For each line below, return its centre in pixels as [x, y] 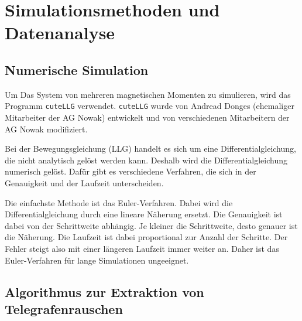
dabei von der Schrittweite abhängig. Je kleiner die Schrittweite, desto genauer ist [151, 225]
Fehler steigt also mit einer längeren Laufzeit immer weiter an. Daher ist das [142, 248]
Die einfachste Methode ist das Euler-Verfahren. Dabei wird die [119, 202]
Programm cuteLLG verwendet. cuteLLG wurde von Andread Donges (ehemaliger [150, 106]
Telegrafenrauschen [64, 308]
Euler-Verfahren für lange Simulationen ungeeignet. [97, 260]
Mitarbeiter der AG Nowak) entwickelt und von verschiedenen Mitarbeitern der [147, 117]
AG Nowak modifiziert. [46, 129]
